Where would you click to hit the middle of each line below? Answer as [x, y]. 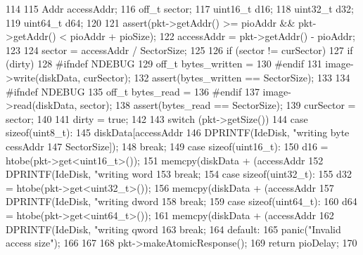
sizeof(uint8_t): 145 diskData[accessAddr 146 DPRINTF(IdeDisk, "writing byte [178, 132]
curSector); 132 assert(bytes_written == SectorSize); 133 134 [217, 77]
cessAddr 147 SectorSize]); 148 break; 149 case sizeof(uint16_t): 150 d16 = [167, 146]
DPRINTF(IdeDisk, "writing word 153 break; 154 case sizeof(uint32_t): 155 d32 [179, 174]
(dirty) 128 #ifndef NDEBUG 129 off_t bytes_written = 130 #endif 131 [164, 64]
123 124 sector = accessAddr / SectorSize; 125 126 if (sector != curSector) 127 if [179, 50]
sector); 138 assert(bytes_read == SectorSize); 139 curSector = [218, 105]
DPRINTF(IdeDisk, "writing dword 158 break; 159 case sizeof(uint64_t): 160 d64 [181, 201]
